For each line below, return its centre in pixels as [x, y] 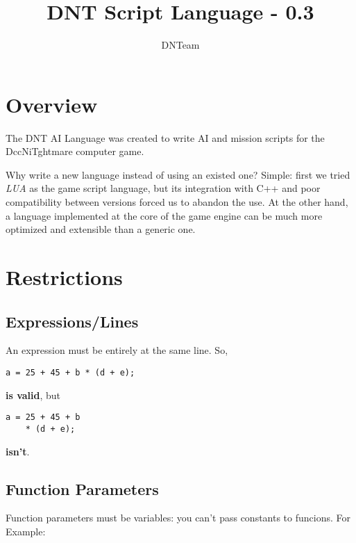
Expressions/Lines [72, 321]
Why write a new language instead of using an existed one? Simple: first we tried [178, 174]
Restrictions [64, 277]
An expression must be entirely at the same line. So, [117, 350]
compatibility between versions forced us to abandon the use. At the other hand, [177, 202]
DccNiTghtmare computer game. [75, 151]
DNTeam [180, 45]
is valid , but [33, 395]
